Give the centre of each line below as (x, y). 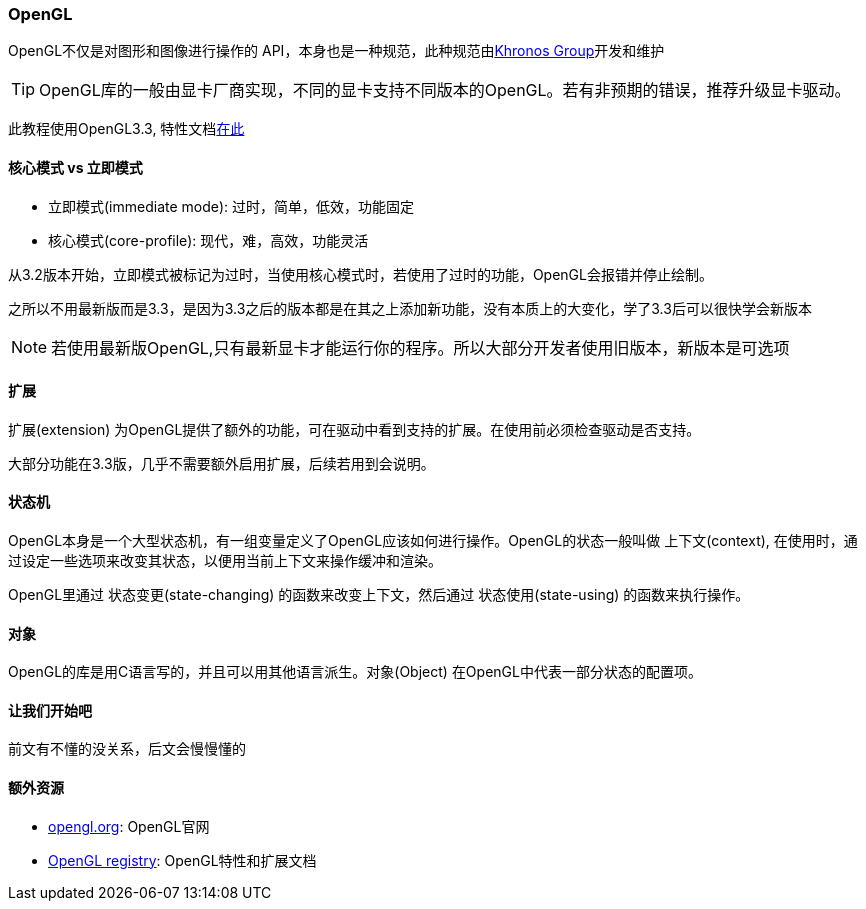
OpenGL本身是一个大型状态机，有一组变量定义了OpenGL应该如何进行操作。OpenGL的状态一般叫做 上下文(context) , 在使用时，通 (433, 541)
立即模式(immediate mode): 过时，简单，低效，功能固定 (231, 206)
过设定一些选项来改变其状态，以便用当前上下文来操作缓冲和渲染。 (225, 561)
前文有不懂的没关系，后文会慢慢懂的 (127, 749)
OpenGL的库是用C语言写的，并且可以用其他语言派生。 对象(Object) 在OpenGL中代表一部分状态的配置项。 (355, 672)
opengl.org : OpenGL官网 (129, 826)
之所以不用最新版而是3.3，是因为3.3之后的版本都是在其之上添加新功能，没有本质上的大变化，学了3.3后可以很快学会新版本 (410, 308)
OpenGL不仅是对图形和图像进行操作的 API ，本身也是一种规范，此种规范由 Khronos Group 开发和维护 (336, 51)
